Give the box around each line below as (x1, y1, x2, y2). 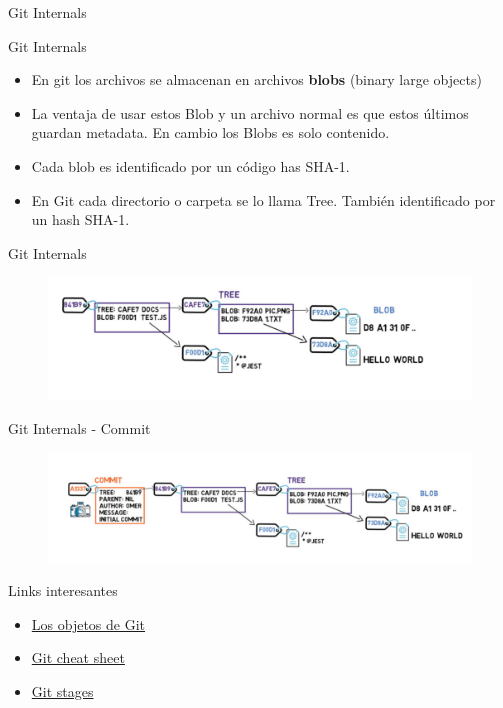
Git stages (31, 681, 94, 702)
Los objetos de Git (31, 613, 146, 634)
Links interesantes (8, 580, 118, 601)
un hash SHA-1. (31, 209, 130, 230)
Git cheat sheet (31, 647, 125, 668)
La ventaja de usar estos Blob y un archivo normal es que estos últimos (31, 102, 469, 123)
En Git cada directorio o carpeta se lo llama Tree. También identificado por (31, 189, 496, 210)
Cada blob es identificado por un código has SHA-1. (31, 155, 350, 176)
